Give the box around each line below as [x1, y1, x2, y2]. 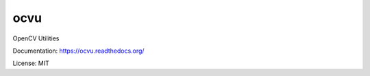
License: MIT [12, 59, 49, 68]
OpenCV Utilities [12, 34, 60, 42]
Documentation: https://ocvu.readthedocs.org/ [12, 47, 145, 55]
